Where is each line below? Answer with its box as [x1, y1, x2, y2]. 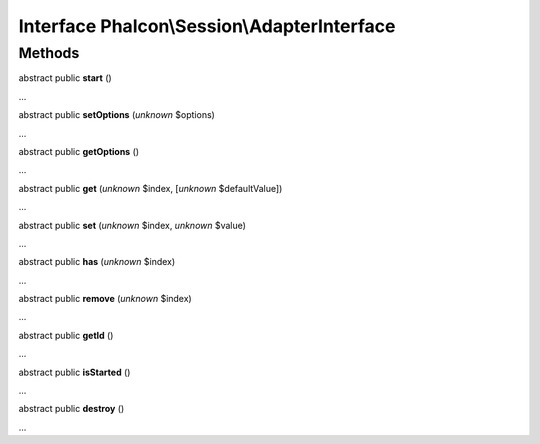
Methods [18, 44, 80, 62]
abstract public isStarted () [18, 366, 131, 378]
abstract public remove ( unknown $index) [18, 293, 192, 305]
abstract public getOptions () [18, 145, 140, 157]
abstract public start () [18, 72, 112, 84]
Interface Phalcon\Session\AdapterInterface [18, 15, 396, 37]
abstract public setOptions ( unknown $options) [18, 109, 215, 121]
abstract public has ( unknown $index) [18, 256, 176, 268]
